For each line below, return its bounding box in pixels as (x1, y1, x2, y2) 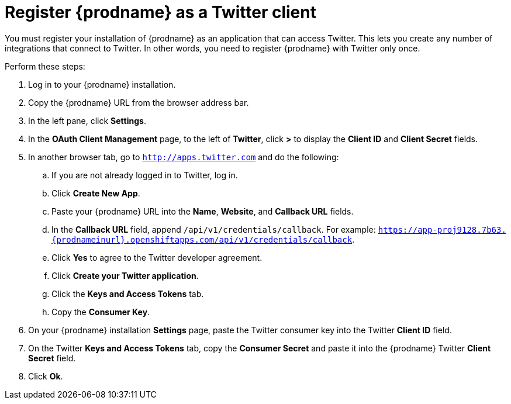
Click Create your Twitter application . (51, 270, 199, 281)
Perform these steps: (5, 61, 85, 71)
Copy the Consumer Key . (51, 306, 150, 317)
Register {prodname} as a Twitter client (5, 2, 316, 22)
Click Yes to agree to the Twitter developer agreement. (51, 252, 263, 263)
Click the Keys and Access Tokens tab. (51, 288, 204, 299)
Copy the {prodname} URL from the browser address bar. (28, 97, 249, 108)
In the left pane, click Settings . (28, 115, 146, 126)
